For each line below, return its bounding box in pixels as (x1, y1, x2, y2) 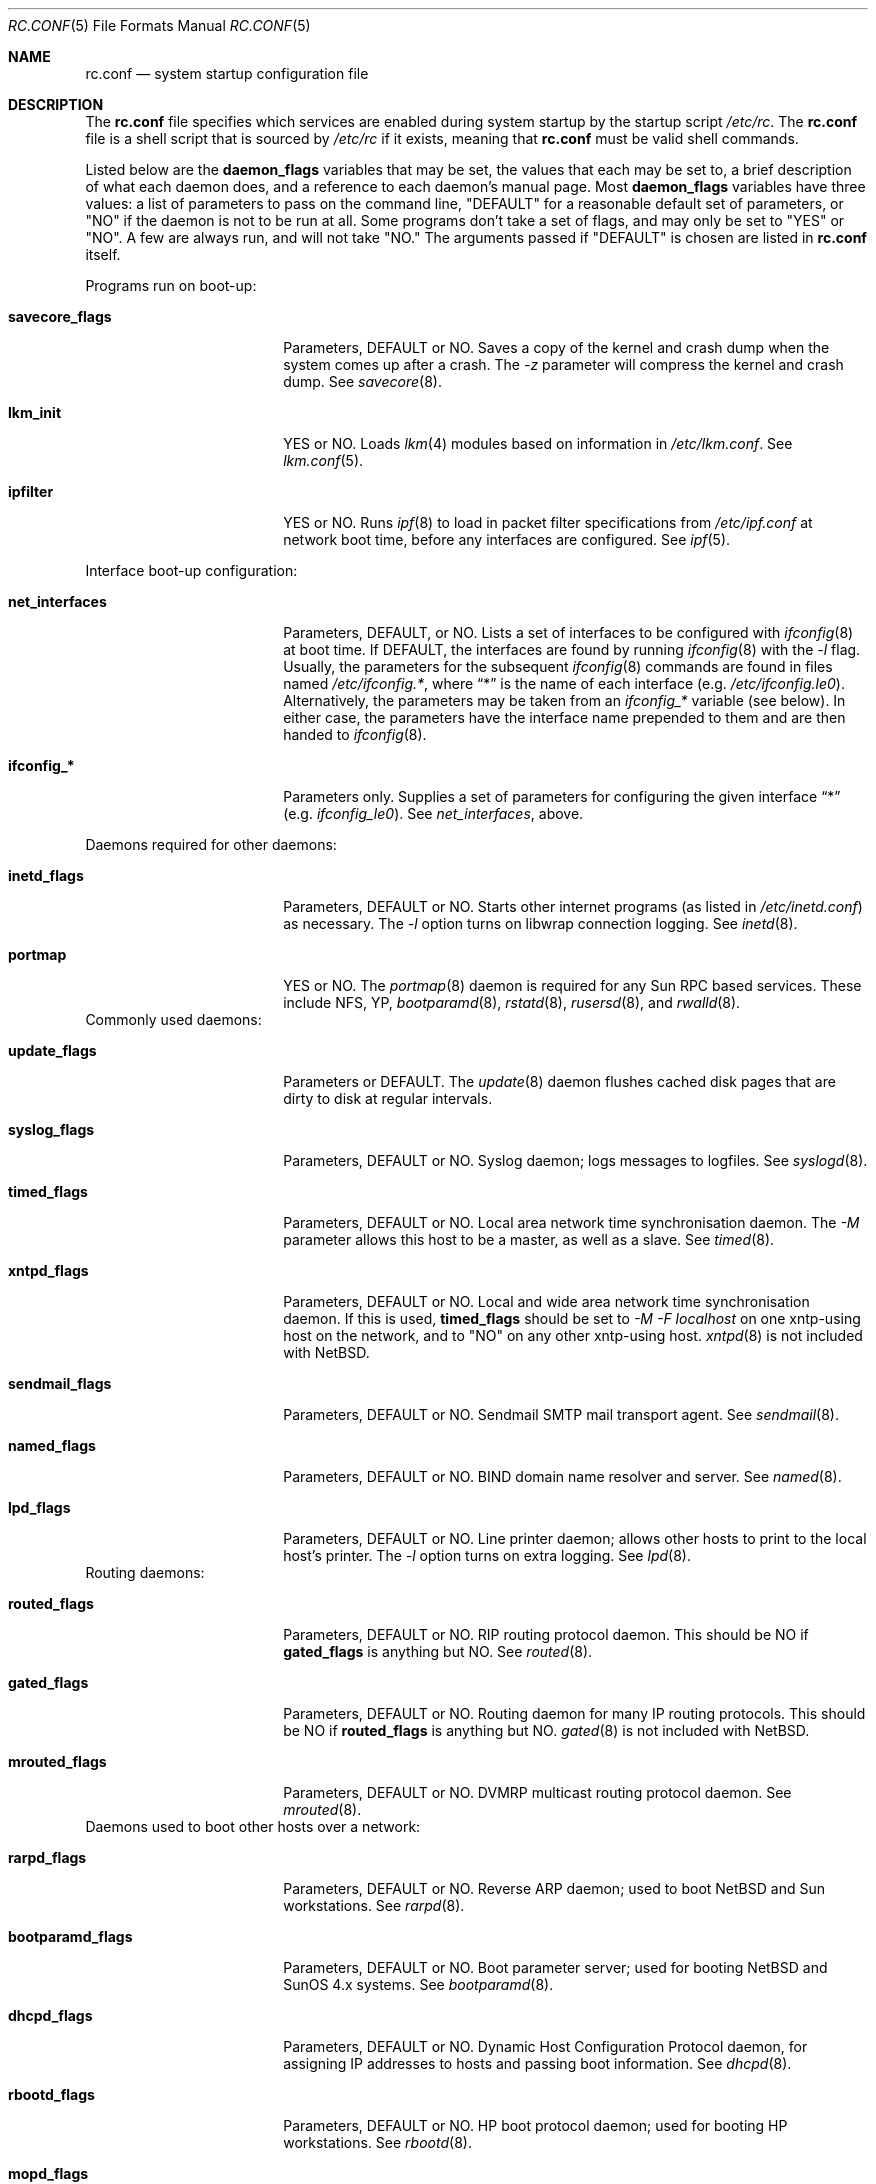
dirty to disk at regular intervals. (283, 1090, 493, 1107)
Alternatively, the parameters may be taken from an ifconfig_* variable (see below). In (283, 692, 846, 709)
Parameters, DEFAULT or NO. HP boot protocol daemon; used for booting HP (283, 2117, 788, 2134)
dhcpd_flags (8, 2007, 93, 2024)
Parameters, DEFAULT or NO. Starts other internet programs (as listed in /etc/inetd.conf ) (283, 898, 863, 915)
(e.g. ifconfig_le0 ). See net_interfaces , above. (283, 805, 584, 822)
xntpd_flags (8, 1262, 89, 1279)
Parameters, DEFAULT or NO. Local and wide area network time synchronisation (283, 1293, 810, 1310)
